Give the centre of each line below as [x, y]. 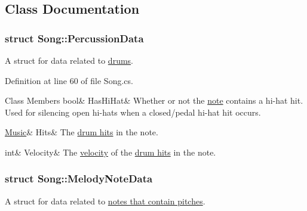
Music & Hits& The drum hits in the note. [82, 132]
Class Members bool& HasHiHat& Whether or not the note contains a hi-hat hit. [154, 100]
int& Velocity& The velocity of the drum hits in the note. [110, 152]
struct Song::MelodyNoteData [79, 179]
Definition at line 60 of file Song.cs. [69, 80]
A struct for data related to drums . [69, 60]
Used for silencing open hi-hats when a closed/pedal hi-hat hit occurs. [133, 112]
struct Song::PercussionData [74, 38]
